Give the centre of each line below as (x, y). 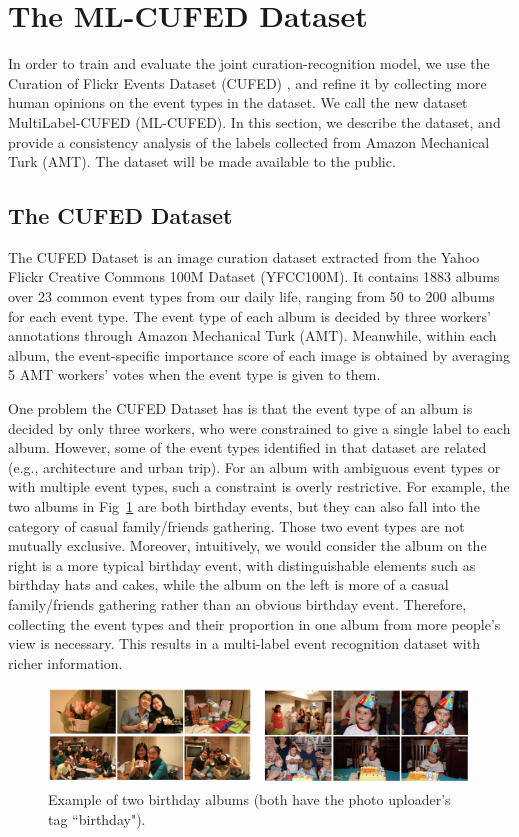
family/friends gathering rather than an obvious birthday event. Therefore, (237, 603)
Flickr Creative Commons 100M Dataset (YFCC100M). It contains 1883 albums (254, 276)
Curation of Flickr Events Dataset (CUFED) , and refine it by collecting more (247, 82)
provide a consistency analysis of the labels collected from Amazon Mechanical (249, 141)
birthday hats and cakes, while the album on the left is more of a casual (228, 584)
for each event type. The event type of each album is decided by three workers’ (249, 315)
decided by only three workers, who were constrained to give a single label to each (259, 427)
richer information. (65, 662)
